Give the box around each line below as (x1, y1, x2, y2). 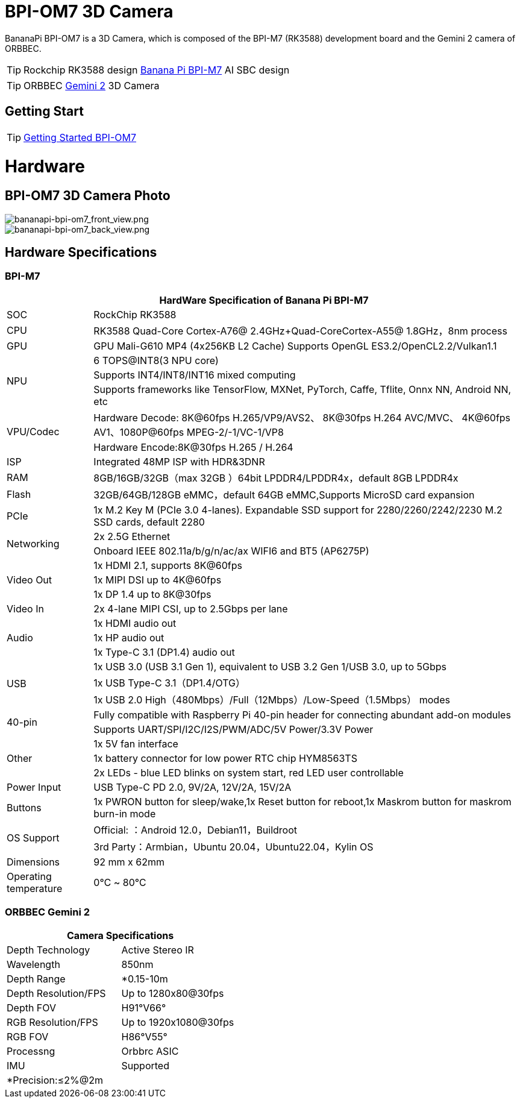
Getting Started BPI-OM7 (23, 131, 136, 143)
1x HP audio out (93, 631, 164, 644)
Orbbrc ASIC (121, 1045, 179, 1058)
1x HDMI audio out (93, 617, 177, 629)
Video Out (7, 573, 52, 586)
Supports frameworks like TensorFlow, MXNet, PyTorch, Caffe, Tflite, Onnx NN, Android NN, (93, 383, 512, 395)
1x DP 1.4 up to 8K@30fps (93, 588, 211, 600)
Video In (7, 602, 44, 615)
